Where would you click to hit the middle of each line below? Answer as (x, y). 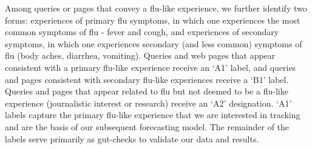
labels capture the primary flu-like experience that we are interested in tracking (153, 115)
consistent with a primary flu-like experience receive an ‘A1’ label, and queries (151, 67)
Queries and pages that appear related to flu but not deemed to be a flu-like (147, 91)
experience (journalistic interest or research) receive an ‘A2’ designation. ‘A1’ (148, 103)
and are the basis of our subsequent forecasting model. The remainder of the (147, 126)
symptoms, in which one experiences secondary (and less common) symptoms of (154, 43)
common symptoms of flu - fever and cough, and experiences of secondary (142, 32)
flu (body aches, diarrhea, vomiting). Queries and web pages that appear (140, 55)
